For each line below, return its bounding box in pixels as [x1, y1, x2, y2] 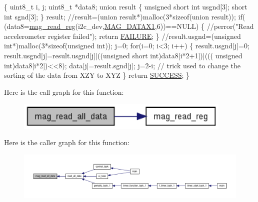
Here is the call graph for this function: [4, 86, 124, 97]
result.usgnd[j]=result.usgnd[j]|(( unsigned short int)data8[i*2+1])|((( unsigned [4, 50, 242, 60]
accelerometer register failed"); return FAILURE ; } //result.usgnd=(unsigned [4, 30, 241, 41]
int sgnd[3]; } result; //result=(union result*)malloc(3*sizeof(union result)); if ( [4, 11, 245, 21]
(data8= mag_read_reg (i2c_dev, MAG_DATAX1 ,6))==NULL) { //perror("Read [4, 21, 254, 31]
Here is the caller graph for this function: [4, 137, 130, 148]
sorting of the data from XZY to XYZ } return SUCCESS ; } [4, 70, 190, 80]
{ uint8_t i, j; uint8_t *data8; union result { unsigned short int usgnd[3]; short [4, 1, 247, 11]
